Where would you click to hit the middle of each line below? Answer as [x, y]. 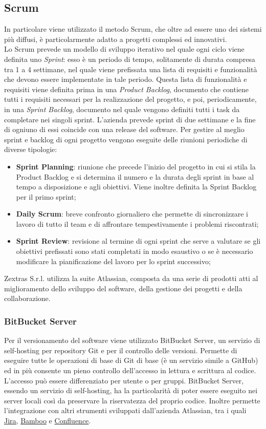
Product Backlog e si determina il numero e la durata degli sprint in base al [135, 176]
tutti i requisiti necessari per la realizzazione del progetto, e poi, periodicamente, [130, 99]
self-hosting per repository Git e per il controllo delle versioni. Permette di [121, 350]
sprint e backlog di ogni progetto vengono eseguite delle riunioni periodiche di [126, 139]
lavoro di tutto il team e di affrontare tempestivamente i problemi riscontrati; [137, 223]
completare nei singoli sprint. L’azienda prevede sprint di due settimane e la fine [130, 119]
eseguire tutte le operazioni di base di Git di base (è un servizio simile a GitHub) [131, 360]
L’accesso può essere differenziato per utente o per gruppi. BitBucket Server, [124, 380]
